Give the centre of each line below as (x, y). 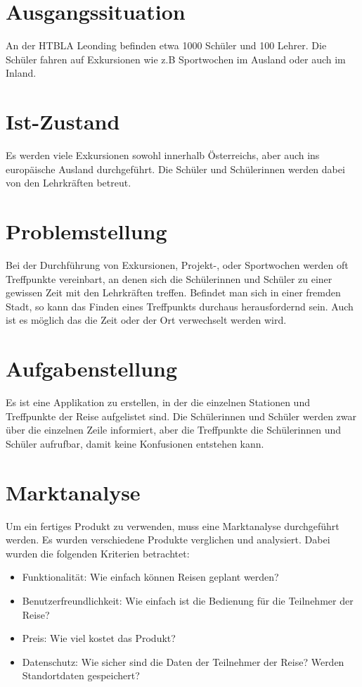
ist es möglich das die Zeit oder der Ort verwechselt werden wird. (146, 320)
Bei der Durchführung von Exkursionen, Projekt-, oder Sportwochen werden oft (177, 264)
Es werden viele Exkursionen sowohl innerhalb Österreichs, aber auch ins (163, 155)
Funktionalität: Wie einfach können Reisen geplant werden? (150, 577)
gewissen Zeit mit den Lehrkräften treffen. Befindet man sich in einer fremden (173, 292)
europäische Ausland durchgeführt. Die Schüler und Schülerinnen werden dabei (175, 169)
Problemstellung (86, 231)
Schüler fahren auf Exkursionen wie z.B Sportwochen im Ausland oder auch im (176, 59)
